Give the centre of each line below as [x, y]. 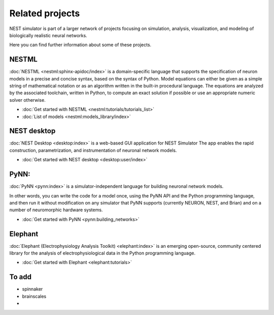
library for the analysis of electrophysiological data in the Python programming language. [102, 253]
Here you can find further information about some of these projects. [80, 45]
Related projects [45, 13]
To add [20, 277]
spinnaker [32, 289]
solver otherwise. [27, 100]
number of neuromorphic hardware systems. [56, 210]
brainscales [34, 296]
